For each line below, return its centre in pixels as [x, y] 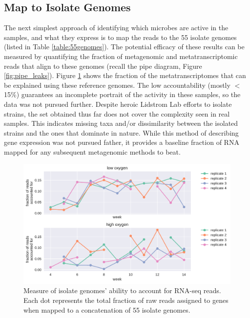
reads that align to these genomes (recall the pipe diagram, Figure [103, 66]
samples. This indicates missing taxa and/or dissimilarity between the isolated [121, 123]
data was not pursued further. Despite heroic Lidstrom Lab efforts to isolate [118, 104]
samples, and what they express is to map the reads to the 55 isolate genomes [120, 37]
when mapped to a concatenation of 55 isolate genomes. [107, 309]
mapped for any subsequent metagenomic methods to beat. [92, 151]
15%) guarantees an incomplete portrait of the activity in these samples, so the [122, 94]
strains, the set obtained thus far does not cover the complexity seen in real [117, 113]
